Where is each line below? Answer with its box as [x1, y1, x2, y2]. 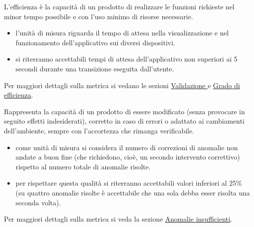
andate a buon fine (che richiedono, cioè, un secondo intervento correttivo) [15, 152, 240, 162]
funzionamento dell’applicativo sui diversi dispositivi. [15, 37, 175, 47]
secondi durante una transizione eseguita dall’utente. [15, 63, 174, 73]
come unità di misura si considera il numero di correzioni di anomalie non [15, 142, 238, 152]
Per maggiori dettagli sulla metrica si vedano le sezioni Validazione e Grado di [4, 80, 240, 90]
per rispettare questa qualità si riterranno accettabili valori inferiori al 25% [15, 178, 242, 188]
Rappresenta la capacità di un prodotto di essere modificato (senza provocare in [4, 106, 245, 116]
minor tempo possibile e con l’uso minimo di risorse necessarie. [4, 11, 193, 21]
